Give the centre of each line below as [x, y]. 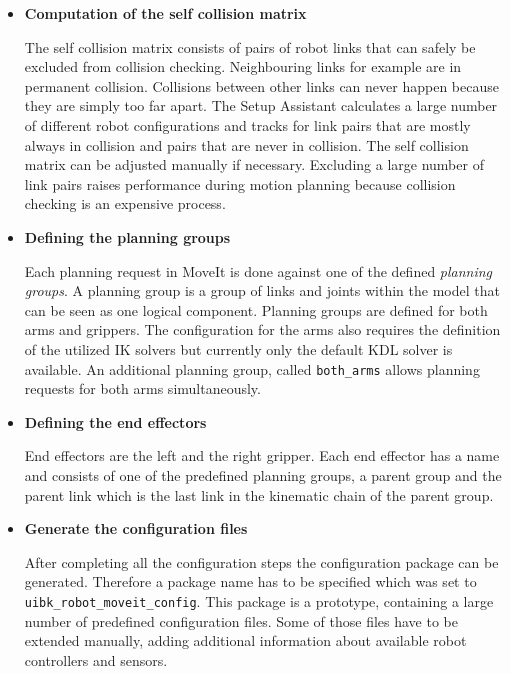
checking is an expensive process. [125, 203]
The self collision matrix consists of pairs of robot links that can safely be [250, 46]
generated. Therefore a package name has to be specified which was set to [250, 581]
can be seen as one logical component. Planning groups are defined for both [256, 309]
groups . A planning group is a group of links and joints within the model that [262, 290]
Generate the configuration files [136, 528]
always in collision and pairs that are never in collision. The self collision [246, 144]
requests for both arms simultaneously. [142, 388]
